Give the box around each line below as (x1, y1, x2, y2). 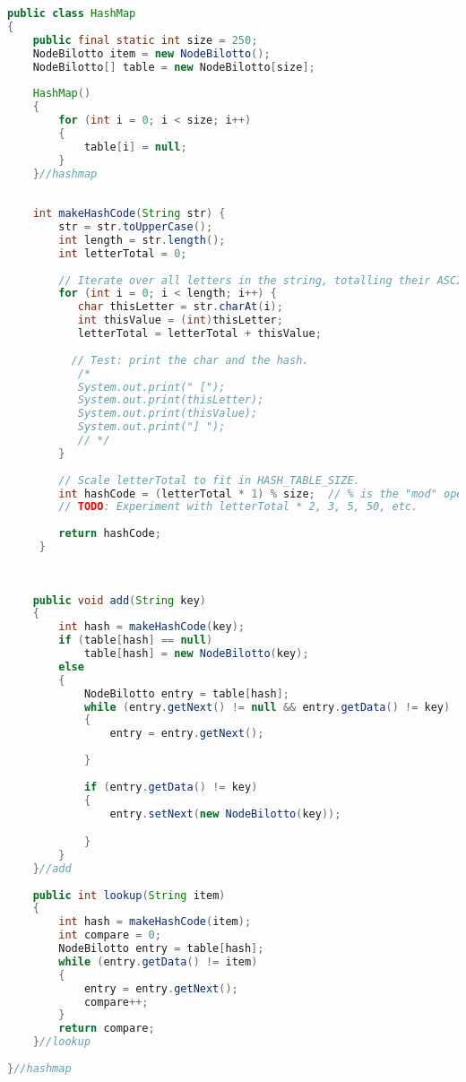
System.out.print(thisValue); (77, 407, 258, 420)
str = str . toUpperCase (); (58, 221, 213, 233)
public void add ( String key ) (32, 593, 206, 607)
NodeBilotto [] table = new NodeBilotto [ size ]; (32, 60, 315, 74)
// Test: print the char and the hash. (71, 353, 309, 367)
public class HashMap (7, 7, 136, 20)
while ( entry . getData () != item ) (58, 955, 258, 968)
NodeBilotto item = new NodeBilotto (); (32, 47, 271, 60)
